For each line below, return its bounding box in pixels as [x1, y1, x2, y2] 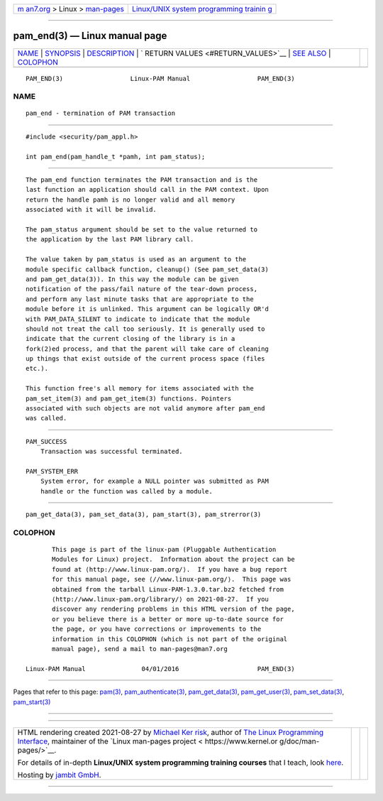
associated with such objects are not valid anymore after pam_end [26, 405, 265, 413]
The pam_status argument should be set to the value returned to [26, 225, 258, 234]
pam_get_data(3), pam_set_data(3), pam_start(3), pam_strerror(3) [26, 511, 262, 518]
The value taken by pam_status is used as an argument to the [26, 256, 247, 263]
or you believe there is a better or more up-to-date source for [52, 615, 284, 623]
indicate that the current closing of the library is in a [26, 334, 235, 343]
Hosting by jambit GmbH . [17, 770, 102, 780]
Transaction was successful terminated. [40, 447, 184, 456]
